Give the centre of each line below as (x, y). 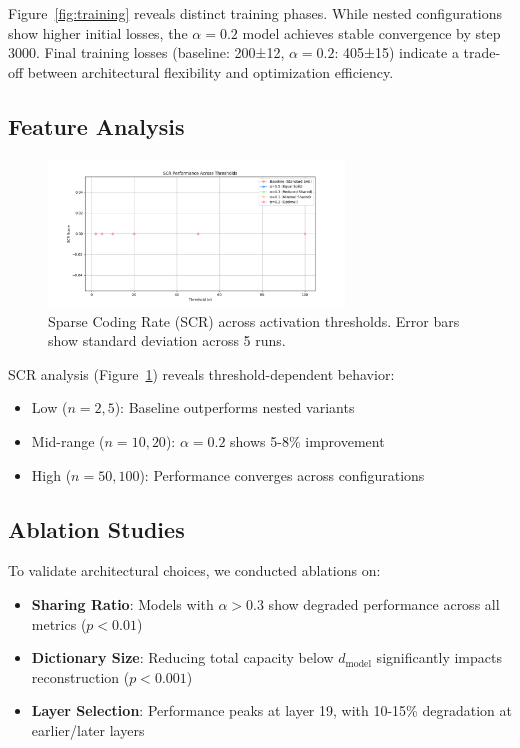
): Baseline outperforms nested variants (234, 407)
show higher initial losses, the (98, 32)
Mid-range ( (68, 440)
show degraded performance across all (384, 603)
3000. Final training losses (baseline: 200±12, (146, 52)
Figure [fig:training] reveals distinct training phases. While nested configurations (255, 13)
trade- (482, 52)
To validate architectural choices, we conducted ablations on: (194, 570)
